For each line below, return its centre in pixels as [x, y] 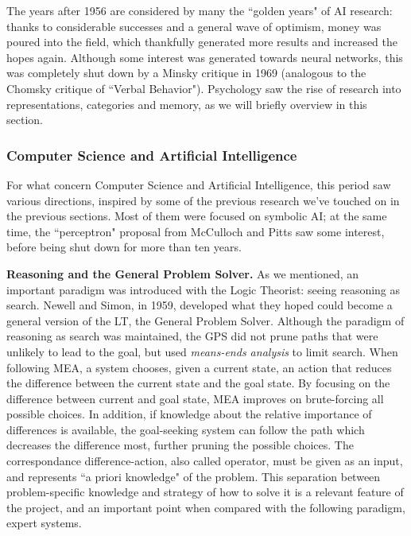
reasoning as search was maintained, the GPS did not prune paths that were [192, 336]
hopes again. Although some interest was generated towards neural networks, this [205, 57]
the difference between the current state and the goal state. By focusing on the [198, 383]
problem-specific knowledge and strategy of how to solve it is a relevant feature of [205, 492]
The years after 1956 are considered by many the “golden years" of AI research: [200, 10]
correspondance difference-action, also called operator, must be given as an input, [205, 461]
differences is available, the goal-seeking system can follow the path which [186, 429]
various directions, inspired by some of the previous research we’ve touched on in [203, 200]
